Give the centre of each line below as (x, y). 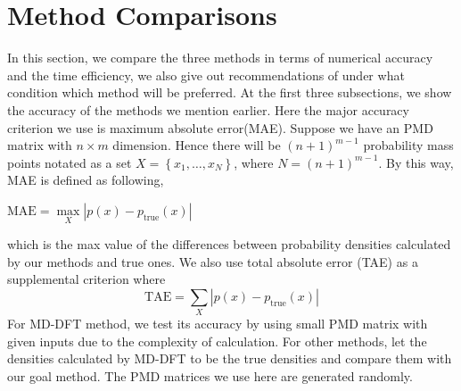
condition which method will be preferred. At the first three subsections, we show (230, 92)
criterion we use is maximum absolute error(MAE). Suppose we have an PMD (220, 127)
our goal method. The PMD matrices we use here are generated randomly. (210, 375)
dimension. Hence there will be (197, 145)
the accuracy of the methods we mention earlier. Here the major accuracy (208, 109)
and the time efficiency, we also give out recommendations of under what (206, 75)
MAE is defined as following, (86, 180)
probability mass (408, 145)
